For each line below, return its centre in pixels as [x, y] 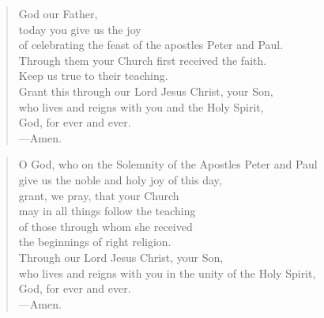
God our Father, [58, 13]
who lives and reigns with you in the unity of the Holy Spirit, [167, 273]
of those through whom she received [105, 226]
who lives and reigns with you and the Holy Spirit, [141, 106]
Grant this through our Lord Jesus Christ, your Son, [146, 91]
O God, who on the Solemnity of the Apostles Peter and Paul [168, 164]
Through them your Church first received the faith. [143, 60]
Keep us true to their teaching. [93, 76]
